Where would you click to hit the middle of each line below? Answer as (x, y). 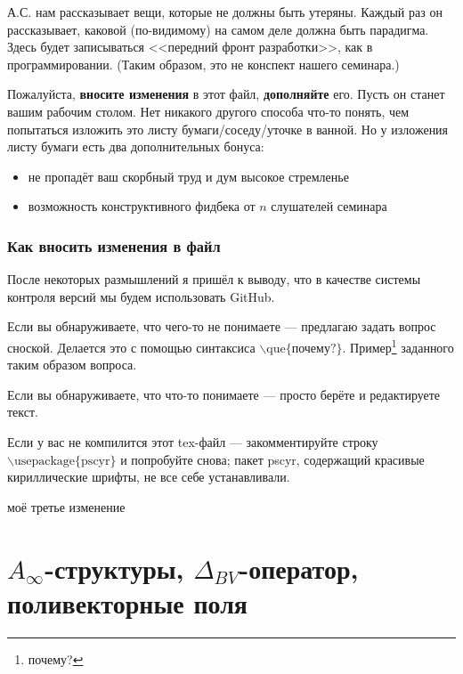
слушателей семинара (329, 206)
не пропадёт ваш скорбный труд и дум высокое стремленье (188, 176)
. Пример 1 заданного (398, 345)
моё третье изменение (66, 506)
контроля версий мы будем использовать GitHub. (141, 296)
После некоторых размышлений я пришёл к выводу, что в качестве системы (214, 279)
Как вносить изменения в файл (114, 245)
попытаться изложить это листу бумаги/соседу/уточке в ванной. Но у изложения (228, 129)
